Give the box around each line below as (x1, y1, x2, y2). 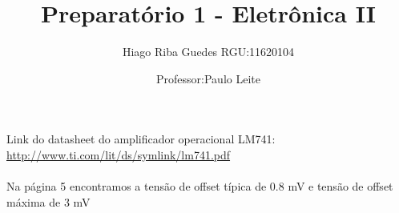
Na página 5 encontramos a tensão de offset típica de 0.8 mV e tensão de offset (6, 178, 393, 195)
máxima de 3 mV (6, 193, 91, 210)
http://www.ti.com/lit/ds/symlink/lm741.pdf (6, 146, 231, 163)
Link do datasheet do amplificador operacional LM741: (6, 131, 276, 147)
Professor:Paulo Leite (156, 70, 260, 86)
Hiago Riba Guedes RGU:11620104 (122, 43, 295, 60)
